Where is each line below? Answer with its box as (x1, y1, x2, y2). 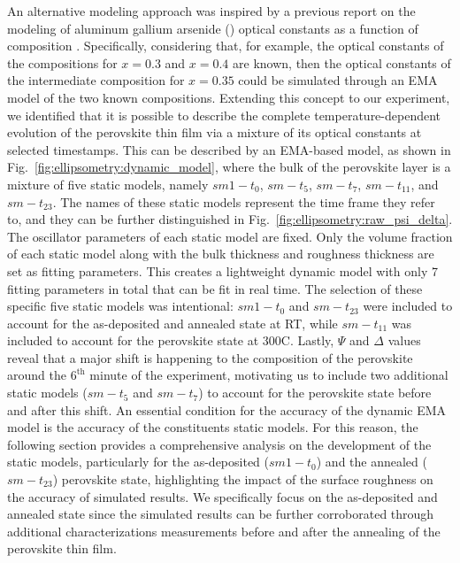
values (387, 331, 421, 350)
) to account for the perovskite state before (198, 383, 432, 402)
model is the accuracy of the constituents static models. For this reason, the (7, 418, 418, 436)
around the (7, 366, 66, 384)
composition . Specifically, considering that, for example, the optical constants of (7, 36, 444, 55)
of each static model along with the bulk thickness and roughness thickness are (7, 244, 434, 263)
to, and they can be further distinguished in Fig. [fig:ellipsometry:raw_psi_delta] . (7, 210, 453, 228)
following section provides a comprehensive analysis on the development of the (7, 435, 432, 453)
